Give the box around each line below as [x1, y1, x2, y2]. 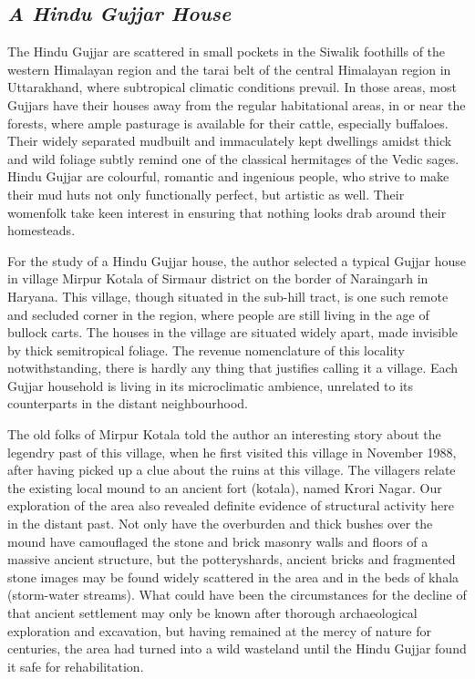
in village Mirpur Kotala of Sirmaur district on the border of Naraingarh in [7, 269, 429, 288]
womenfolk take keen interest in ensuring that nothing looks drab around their [7, 202, 447, 221]
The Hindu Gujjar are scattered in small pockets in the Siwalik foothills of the [7, 42, 446, 61]
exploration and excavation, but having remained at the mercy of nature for [7, 621, 431, 640]
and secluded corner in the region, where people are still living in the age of [7, 304, 429, 324]
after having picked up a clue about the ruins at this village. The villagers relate [7, 460, 456, 479]
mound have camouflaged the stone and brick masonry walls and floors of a [7, 531, 429, 550]
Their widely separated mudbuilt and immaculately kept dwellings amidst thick [7, 131, 452, 150]
